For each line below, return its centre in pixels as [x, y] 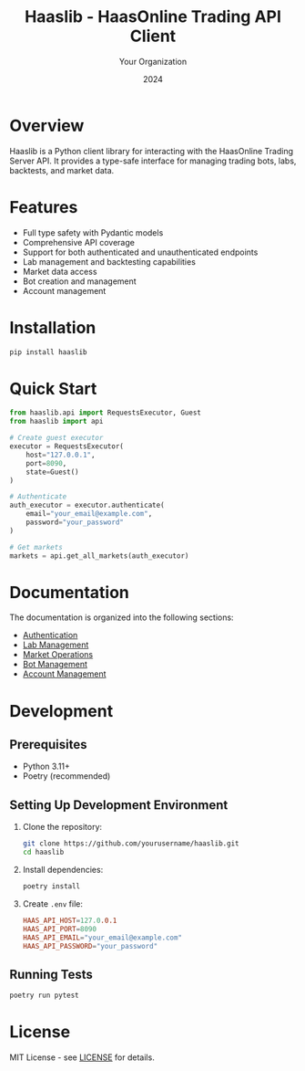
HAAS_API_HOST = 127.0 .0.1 [70, 920]
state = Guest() [52, 472]
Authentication [50, 635]
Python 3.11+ [46, 766]
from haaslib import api [56, 422]
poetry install [51, 887]
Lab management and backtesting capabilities [109, 261]
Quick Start [53, 388]
